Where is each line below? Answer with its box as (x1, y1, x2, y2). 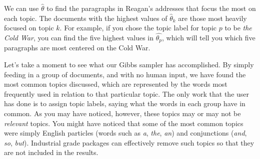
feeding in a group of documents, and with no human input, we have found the (4, 69, 246, 79)
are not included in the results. (4, 147, 98, 158)
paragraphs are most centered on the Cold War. (4, 42, 150, 53)
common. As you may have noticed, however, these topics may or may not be (4, 108, 241, 119)
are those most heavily (178, 12, 247, 23)
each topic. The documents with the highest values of (4, 12, 167, 23)
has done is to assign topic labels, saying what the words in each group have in (4, 98, 245, 109)
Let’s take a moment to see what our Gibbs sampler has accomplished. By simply (4, 59, 254, 70)
